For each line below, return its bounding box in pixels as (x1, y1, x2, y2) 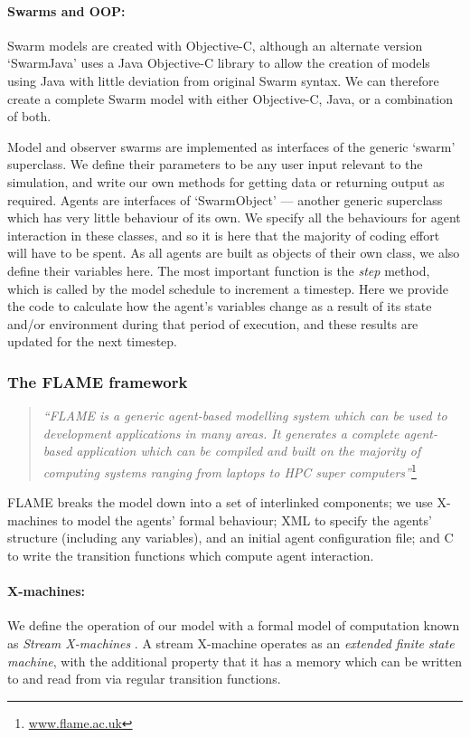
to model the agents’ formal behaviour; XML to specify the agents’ (61, 510, 432, 529)
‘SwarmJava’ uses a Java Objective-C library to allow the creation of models (7, 53, 430, 72)
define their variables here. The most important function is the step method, (7, 260, 430, 279)
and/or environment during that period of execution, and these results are (7, 314, 418, 333)
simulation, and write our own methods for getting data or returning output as (7, 172, 445, 191)
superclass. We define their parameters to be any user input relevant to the (7, 155, 423, 174)
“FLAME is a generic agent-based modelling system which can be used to (42, 406, 447, 425)
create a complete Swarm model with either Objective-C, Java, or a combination (7, 89, 454, 108)
